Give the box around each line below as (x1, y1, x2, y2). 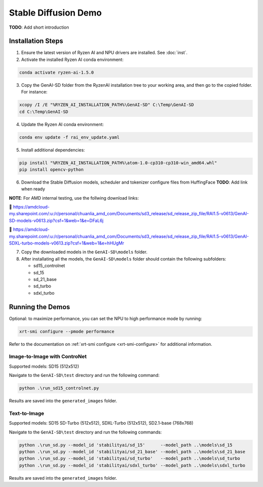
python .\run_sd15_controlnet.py (19, 385, 99, 391)
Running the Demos (9, 302, 70, 311)
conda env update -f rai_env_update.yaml (19, 134, 120, 140)
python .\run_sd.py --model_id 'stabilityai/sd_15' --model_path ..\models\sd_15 (19, 442, 233, 448)
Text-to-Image (9, 410, 44, 416)
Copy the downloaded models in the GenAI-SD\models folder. (21, 249, 148, 255)
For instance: (21, 89, 48, 95)
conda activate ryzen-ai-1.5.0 (19, 70, 94, 75)
